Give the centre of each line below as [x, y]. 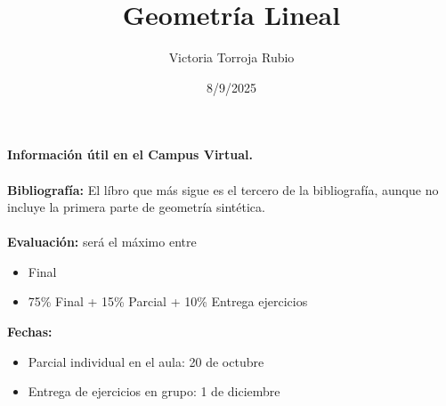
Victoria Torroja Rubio [231, 57]
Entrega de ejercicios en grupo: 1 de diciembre [154, 391]
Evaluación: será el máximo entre [102, 242]
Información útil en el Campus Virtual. [130, 154]
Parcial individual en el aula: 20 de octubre [146, 361]
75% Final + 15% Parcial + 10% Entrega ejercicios [168, 301]
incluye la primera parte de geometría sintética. [136, 207]
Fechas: [30, 332]
